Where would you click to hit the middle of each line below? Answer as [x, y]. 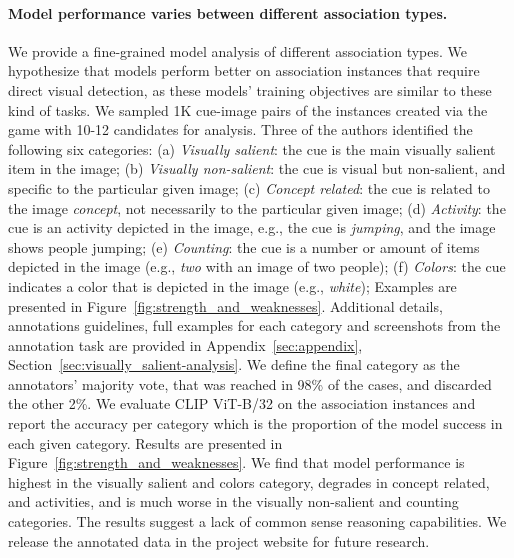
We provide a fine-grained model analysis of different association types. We [238, 50]
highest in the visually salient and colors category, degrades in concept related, [249, 481]
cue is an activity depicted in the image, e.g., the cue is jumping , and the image [252, 227]
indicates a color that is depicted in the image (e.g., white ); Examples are [232, 285]
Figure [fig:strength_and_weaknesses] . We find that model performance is [236, 462]
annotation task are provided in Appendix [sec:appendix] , [185, 344]
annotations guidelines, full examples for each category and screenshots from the [254, 325]
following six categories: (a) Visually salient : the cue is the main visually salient [252, 148]
